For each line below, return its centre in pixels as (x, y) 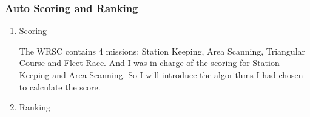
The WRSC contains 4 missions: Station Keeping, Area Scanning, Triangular (162, 51)
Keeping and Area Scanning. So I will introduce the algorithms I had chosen (161, 75)
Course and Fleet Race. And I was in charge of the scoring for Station (149, 63)
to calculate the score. (60, 86)
